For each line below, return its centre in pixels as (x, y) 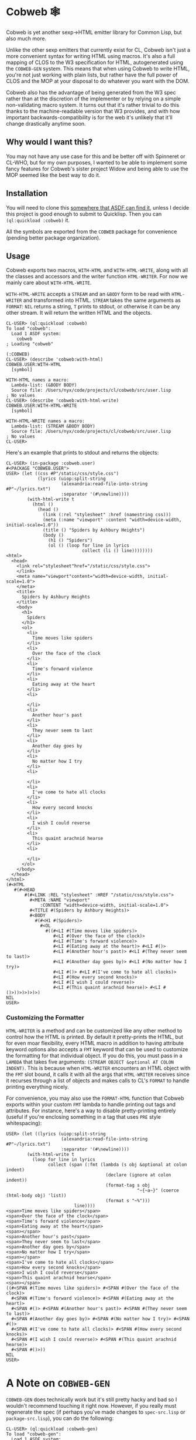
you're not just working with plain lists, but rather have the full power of (92, 75)
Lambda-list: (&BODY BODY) (44, 385)
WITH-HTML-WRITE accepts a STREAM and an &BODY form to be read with (88, 294)
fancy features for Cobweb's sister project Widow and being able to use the (97, 169)
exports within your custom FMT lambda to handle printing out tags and (91, 1104)
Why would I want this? (49, 142)
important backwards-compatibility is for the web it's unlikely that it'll (89, 117)
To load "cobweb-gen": (34, 1434)
